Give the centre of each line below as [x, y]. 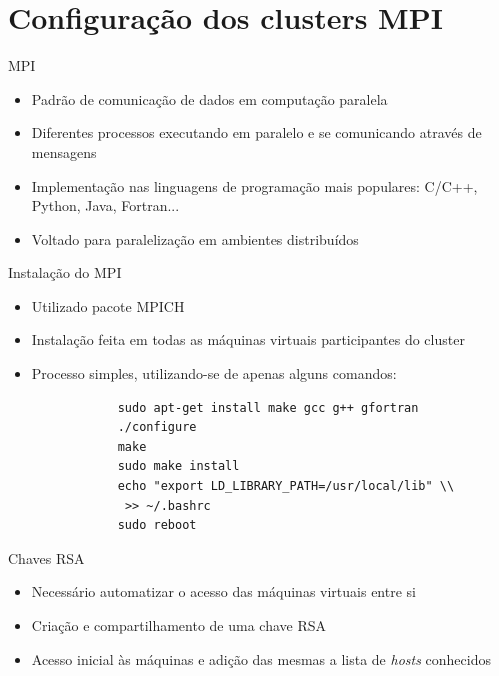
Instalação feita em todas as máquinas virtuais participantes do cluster [248, 339]
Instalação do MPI [65, 272]
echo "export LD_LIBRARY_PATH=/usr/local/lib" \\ [286, 486]
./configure [157, 427]
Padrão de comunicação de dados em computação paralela [209, 98]
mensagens [64, 151]
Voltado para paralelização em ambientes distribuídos [195, 238]
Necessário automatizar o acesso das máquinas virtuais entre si [223, 591]
